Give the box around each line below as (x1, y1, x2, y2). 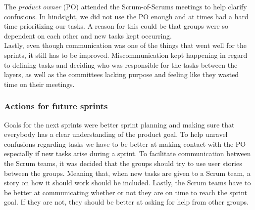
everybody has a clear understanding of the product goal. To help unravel (4, 129, 228, 139)
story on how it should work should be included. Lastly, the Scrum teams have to (4, 177, 251, 188)
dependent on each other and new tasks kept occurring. (4, 30, 172, 41)
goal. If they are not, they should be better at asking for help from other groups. (4, 197, 249, 207)
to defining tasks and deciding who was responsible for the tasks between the (4, 59, 238, 70)
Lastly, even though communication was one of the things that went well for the (4, 40, 247, 50)
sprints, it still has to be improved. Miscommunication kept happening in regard (4, 49, 248, 60)
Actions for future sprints (4, 100, 108, 112)
